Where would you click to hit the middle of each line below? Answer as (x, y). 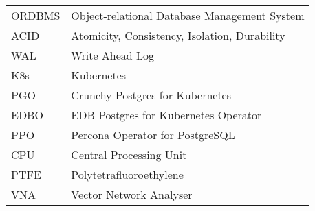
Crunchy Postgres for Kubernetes (151, 95)
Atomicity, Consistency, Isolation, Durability (178, 35)
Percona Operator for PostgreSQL (153, 135)
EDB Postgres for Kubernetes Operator (166, 115)
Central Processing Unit (129, 154)
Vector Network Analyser (132, 194)
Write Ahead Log (113, 55)
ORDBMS (36, 15)
